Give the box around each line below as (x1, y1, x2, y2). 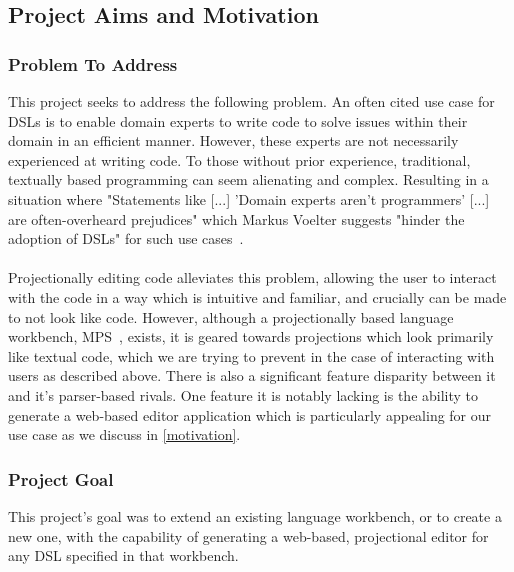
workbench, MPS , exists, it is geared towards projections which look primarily (8, 326, 494, 347)
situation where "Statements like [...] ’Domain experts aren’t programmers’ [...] (8, 188, 490, 209)
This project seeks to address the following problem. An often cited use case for (8, 91, 495, 111)
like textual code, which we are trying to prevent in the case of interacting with (8, 345, 495, 366)
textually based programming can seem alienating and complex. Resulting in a (8, 169, 489, 190)
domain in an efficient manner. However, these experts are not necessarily (8, 130, 459, 151)
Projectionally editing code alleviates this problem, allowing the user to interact (8, 267, 497, 288)
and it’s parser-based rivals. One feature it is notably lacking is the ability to (8, 384, 479, 405)
